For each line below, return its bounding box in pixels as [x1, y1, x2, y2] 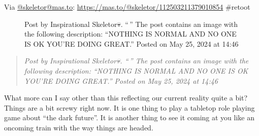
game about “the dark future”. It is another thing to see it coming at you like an [4, 112, 254, 123]
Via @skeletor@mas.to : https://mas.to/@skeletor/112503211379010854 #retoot [4, 2, 250, 12]
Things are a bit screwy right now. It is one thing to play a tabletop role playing [4, 102, 255, 113]
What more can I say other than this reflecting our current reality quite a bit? [4, 92, 248, 103]
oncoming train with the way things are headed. [4, 122, 153, 132]
